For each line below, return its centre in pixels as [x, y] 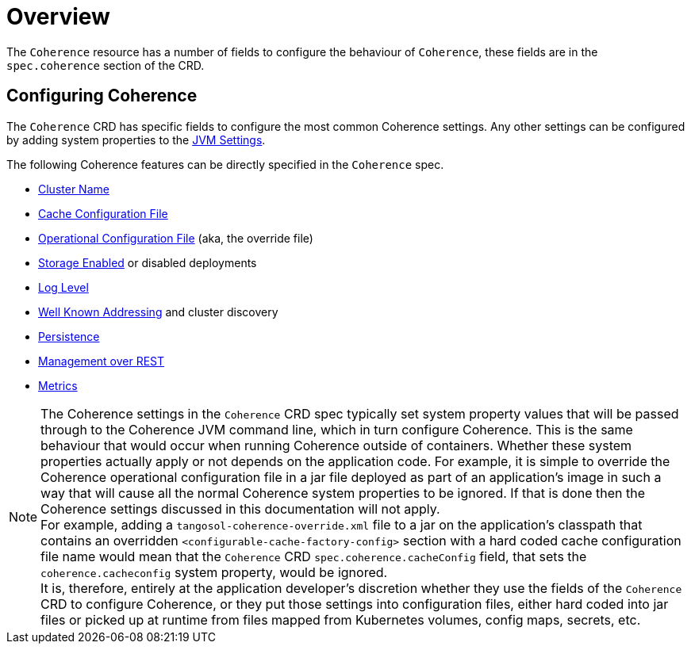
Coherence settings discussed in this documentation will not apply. [240, 509]
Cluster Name [74, 189]
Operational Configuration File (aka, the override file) [176, 238]
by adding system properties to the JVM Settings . [136, 140]
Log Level [63, 287]
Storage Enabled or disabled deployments [148, 262]
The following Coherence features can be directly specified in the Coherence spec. [225, 164]
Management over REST [102, 361]
